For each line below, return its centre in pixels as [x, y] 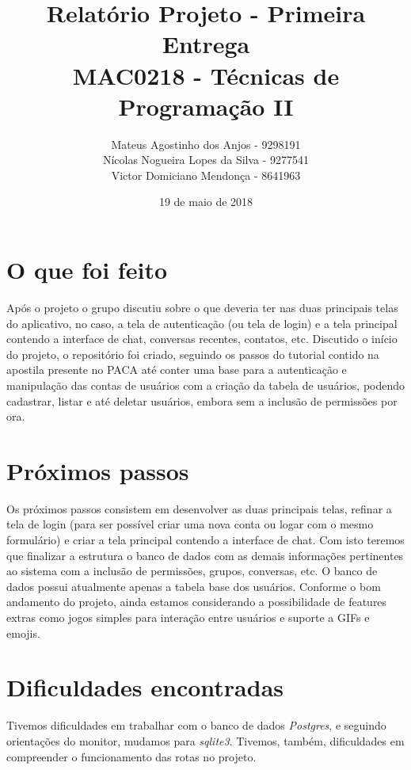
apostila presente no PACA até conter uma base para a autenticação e [177, 370]
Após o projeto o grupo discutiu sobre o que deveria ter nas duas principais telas [202, 307]
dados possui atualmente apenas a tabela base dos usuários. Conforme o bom [194, 586]
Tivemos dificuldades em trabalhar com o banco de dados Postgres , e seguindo [196, 725]
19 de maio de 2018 [206, 202]
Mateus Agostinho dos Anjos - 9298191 [206, 144]
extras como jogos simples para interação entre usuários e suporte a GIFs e [188, 618]
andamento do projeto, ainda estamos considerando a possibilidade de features [197, 602]
